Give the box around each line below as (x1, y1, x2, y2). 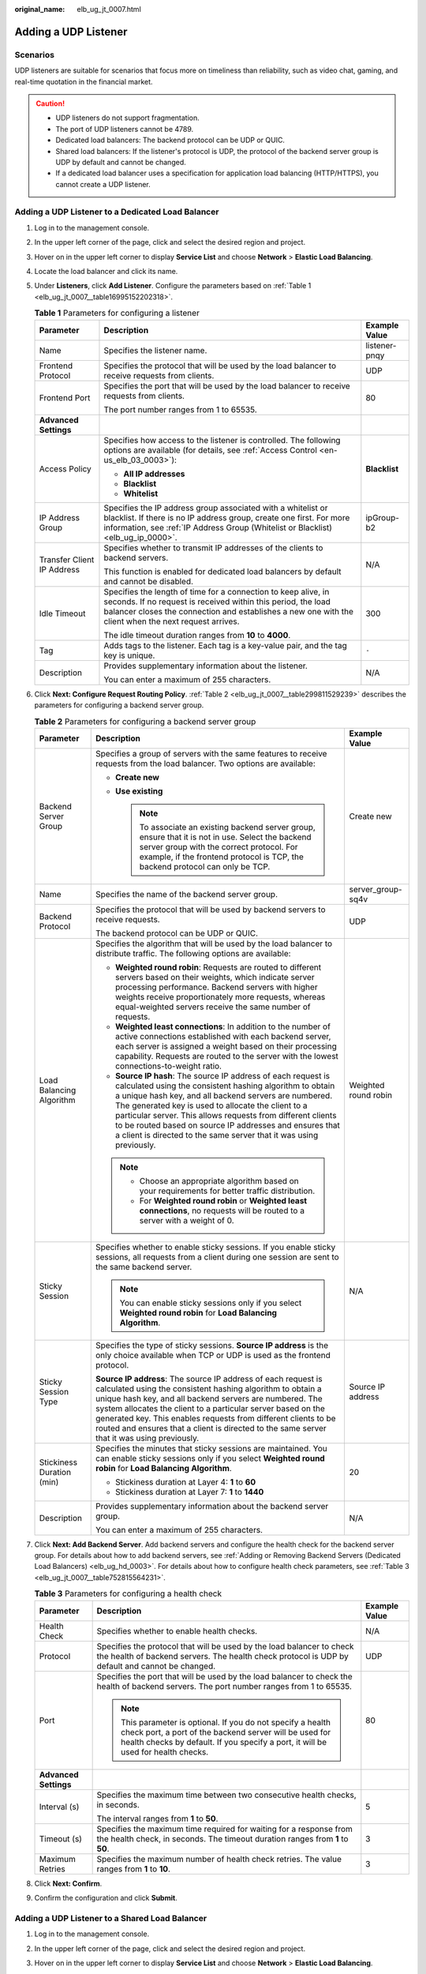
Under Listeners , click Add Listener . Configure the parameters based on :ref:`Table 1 (34, 281, 312, 291)
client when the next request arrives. (103, 616, 240, 627)
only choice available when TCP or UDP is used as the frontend (95, 1349, 331, 1360)
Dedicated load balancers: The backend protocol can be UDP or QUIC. (55, 135, 286, 145)
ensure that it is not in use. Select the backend (139, 831, 312, 843)
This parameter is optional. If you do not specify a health (121, 1717, 331, 1728)
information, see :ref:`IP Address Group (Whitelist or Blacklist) (103, 522, 333, 533)
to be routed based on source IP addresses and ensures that (115, 1120, 341, 1131)
